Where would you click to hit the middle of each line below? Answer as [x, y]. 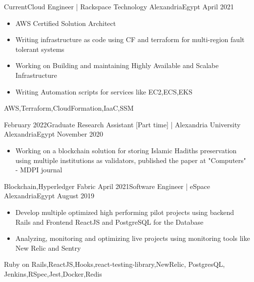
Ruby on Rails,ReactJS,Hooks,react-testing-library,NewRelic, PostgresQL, [115, 264]
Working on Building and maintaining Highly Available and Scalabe [117, 65]
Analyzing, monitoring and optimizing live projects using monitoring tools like [133, 238]
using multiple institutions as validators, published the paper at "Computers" [131, 160]
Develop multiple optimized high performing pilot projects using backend [125, 212]
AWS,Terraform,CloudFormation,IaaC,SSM [69, 108]
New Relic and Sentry [48, 247]
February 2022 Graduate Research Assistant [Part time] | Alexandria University [122, 124]
